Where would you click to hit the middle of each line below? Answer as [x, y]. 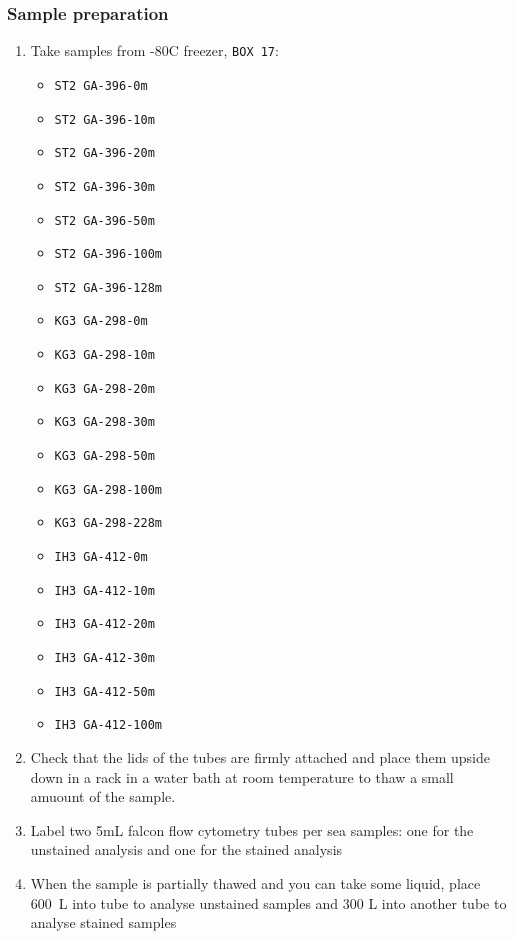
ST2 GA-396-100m [108, 254]
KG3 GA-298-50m [104, 456]
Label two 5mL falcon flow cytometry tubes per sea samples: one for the [252, 829]
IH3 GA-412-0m [101, 557]
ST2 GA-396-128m [108, 287]
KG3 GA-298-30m [104, 422]
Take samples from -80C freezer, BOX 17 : [154, 50]
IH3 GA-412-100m [108, 725]
